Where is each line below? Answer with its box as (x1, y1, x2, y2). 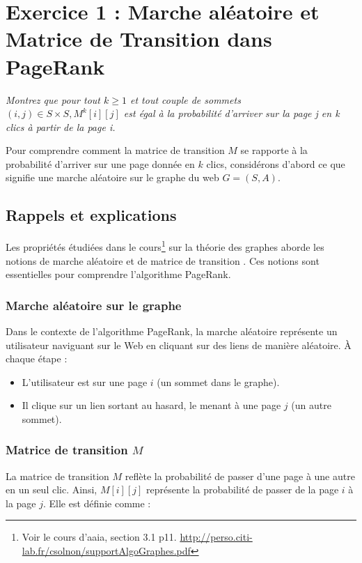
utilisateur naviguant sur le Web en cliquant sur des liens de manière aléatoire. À (6, 337, 352, 352)
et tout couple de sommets (129, 92, 241, 107)
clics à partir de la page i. (6, 119, 116, 134)
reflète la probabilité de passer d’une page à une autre (125, 468, 355, 483)
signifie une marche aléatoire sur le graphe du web (6, 170, 219, 185)
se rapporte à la (240, 143, 308, 157)
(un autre (291, 398, 331, 412)
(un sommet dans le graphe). (157, 374, 280, 389)
